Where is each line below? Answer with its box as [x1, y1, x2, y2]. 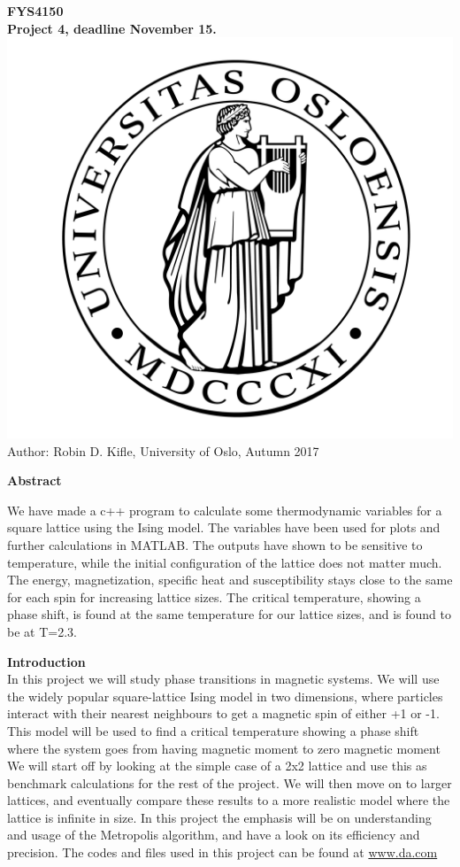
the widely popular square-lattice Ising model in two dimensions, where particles [7, 686, 443, 705]
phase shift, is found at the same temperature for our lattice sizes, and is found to [7, 605, 451, 623]
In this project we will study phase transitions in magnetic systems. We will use [7, 670, 440, 688]
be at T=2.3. [7, 622, 77, 640]
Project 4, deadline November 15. [7, 19, 217, 37]
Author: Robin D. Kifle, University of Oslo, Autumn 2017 [7, 441, 319, 460]
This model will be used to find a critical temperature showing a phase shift [7, 721, 419, 739]
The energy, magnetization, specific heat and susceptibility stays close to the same [7, 570, 453, 589]
